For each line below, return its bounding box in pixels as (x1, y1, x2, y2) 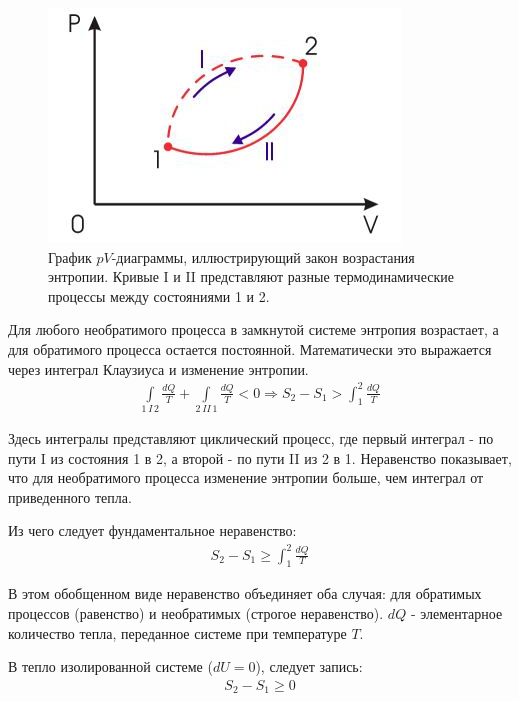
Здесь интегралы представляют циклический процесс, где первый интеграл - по (8, 428, 494, 449)
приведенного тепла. (8, 486, 132, 507)
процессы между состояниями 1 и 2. (48, 285, 270, 306)
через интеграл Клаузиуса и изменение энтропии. (8, 358, 309, 379)
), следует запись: (255, 656, 363, 677)
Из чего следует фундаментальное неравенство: (8, 520, 297, 541)
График (48, 246, 92, 267)
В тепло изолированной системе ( (8, 656, 213, 677)
